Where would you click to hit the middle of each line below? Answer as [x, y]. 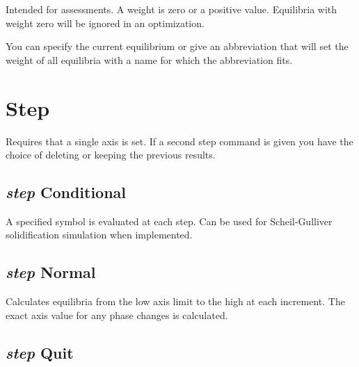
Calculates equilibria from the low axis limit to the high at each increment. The [175, 301]
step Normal [51, 272]
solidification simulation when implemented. [99, 235]
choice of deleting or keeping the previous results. [111, 155]
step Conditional [66, 192]
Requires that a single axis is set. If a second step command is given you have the [179, 141]
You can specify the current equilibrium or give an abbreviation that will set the [177, 46]
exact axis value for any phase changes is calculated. [117, 315]
